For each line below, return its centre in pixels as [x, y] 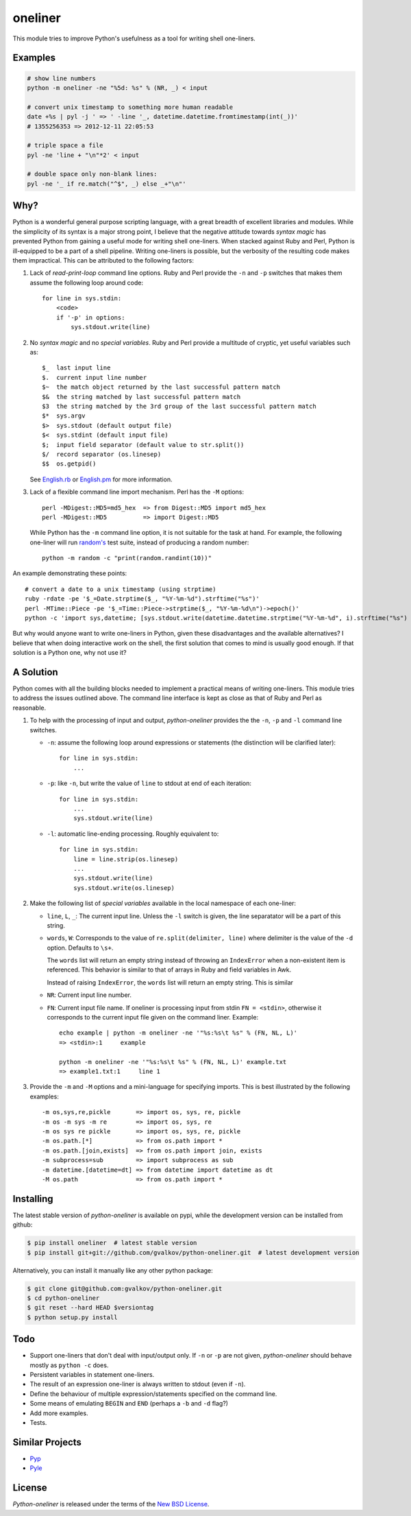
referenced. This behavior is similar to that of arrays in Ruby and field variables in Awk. [169, 970]
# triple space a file [65, 145]
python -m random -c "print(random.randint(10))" [127, 558]
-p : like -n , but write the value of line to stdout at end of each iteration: [149, 783]
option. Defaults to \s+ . [80, 948]
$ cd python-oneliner [63, 1298]
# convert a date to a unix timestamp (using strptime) [121, 589]
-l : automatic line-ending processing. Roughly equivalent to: [133, 834]
